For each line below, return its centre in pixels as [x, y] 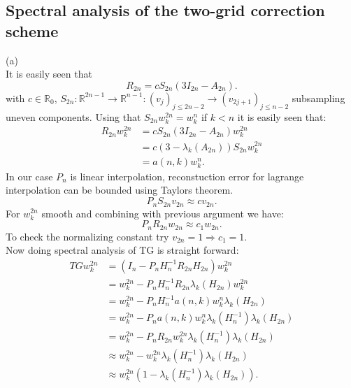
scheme [32, 30]
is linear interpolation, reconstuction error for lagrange [187, 176]
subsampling [318, 98]
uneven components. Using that [73, 116]
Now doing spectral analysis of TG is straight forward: [122, 250]
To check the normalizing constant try [87, 236]
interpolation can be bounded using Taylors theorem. [120, 190]
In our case [29, 176]
